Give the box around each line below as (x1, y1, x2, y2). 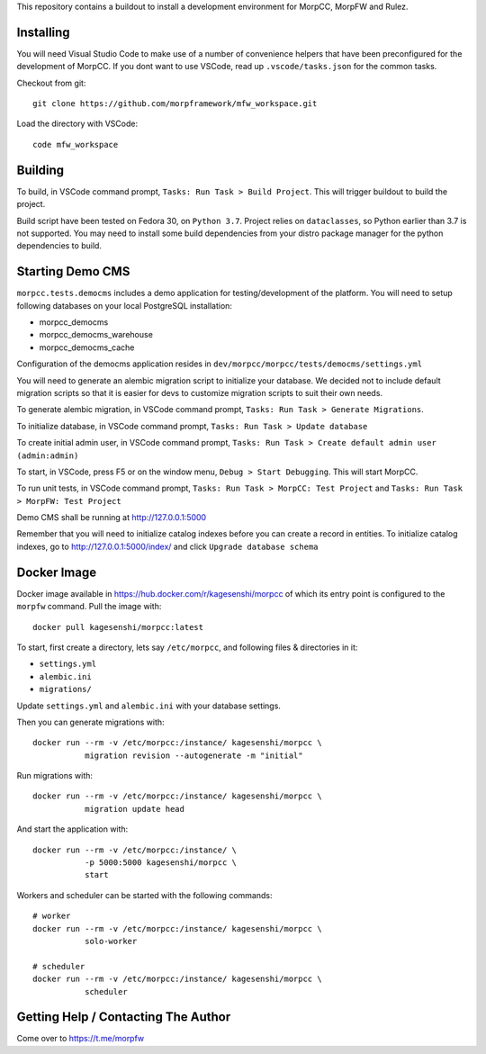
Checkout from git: (16, 77, 86, 88)
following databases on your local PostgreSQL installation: (16, 300, 233, 311)
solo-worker (84, 936, 138, 946)
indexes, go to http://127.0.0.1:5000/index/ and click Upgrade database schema (16, 541, 319, 552)
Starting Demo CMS (16, 264, 130, 279)
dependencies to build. (16, 240, 103, 251)
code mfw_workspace (32, 140, 119, 149)
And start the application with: (16, 824, 129, 834)
